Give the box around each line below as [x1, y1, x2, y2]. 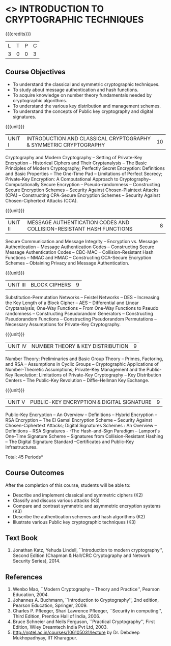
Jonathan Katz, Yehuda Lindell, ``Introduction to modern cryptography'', [12, 547, 164, 553]
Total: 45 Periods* [5, 454, 43, 460]
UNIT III [8, 281, 26, 288]
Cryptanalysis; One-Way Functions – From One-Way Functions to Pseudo [5, 305, 159, 311]
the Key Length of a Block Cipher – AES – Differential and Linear [5, 300, 139, 306]
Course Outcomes [5, 468, 65, 477]
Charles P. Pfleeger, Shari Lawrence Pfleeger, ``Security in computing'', [12, 608, 162, 614]
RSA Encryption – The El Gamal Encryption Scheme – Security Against [5, 417, 153, 423]
